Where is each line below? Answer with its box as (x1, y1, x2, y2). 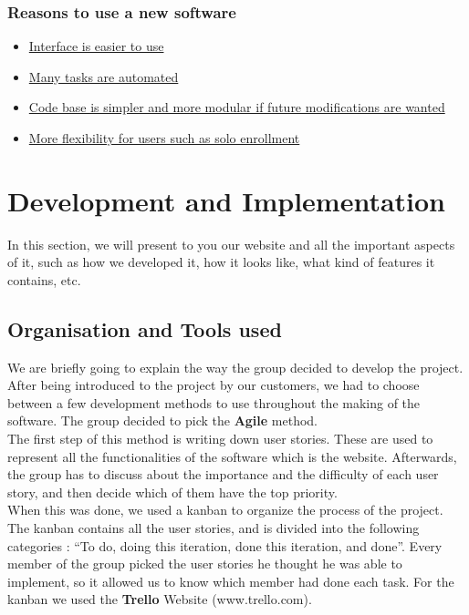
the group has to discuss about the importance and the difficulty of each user (7, 465, 439, 484)
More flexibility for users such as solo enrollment (28, 128, 300, 147)
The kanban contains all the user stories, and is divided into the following (7, 518, 420, 538)
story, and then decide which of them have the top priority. (7, 482, 338, 501)
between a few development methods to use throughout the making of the (7, 393, 421, 412)
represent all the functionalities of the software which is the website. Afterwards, (7, 446, 457, 466)
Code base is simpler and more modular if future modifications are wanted (28, 97, 445, 117)
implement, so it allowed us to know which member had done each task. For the (7, 571, 454, 590)
